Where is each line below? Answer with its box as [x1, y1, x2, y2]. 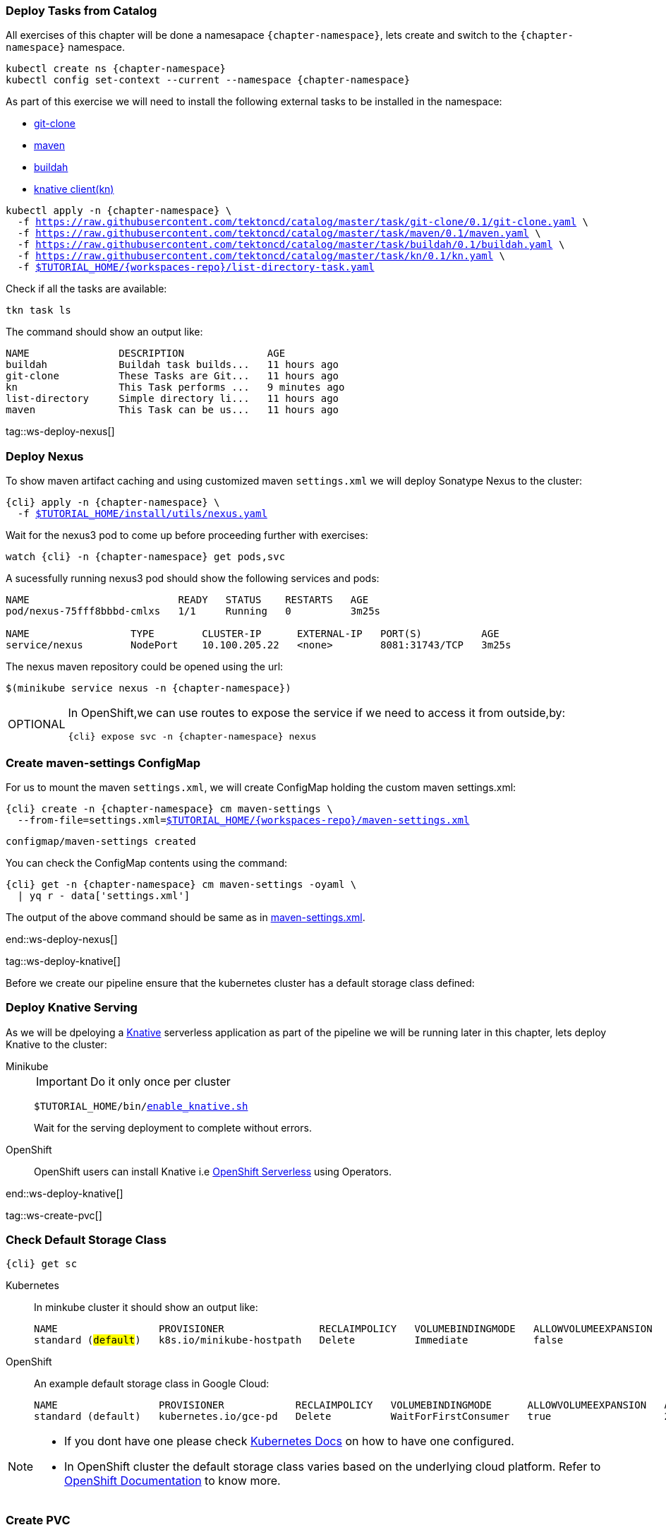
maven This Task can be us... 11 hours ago [6, 404, 339, 416]
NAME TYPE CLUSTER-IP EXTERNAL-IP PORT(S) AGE [6, 628, 499, 640]
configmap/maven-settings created [6, 835, 196, 847]
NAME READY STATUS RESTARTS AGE [6, 594, 369, 606]
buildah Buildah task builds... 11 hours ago [6, 359, 339, 371]
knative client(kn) [34, 183, 114, 196]
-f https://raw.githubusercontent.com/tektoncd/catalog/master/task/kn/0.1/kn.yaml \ [17, 250, 506, 262]
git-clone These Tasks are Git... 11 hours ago [6, 370, 339, 382]
